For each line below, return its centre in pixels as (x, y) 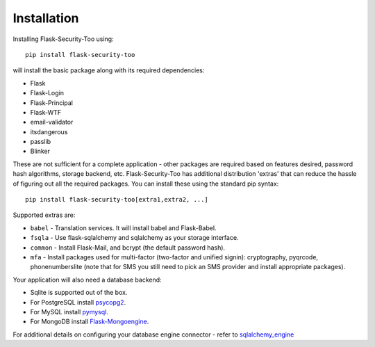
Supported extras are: (44, 215)
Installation (46, 18)
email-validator (52, 122)
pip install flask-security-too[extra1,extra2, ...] (117, 200)
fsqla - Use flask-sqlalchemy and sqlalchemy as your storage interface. (134, 238)
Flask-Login (47, 93)
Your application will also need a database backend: (87, 280)
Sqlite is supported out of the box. (79, 293)
